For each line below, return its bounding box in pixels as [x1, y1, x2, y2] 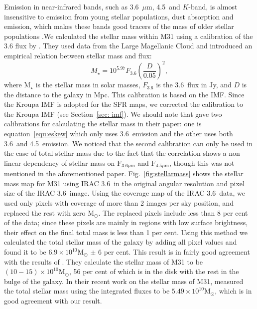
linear [4, 157, 21, 168]
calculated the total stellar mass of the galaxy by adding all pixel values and [4, 237, 237, 247]
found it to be [4, 247, 46, 257]
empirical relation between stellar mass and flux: [4, 50, 152, 60]
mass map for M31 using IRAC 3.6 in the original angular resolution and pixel [4, 178, 245, 188]
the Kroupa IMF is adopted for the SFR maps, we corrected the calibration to [4, 99, 244, 109]
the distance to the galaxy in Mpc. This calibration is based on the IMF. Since [4, 89, 245, 99]
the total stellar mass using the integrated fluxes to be [4, 286, 170, 296]
